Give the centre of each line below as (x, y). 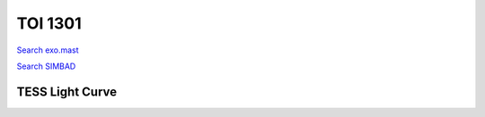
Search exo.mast (48, 50)
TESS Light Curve (67, 92)
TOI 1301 (49, 23)
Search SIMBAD (46, 66)
